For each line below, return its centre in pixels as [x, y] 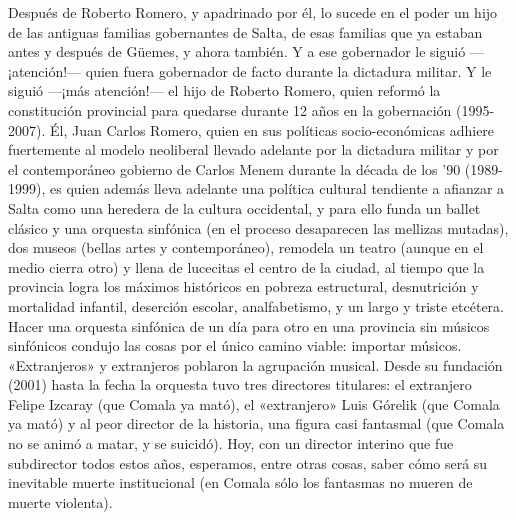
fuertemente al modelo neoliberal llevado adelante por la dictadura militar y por [253, 149]
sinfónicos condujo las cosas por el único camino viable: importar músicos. [235, 345]
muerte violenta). [60, 501]
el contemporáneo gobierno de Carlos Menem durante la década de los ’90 [234, 168]
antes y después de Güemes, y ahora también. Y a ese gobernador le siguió [237, 51]
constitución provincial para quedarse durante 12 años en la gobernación [230, 109]
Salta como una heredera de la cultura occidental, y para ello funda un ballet [244, 207]
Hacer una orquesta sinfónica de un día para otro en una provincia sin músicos [249, 325]
